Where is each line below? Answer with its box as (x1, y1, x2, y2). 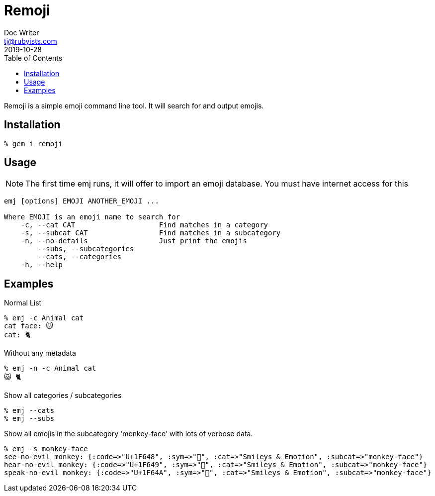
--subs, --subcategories (37, 245, 134, 253)
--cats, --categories (37, 253, 122, 261)
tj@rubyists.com (4, 36, 57, 45)
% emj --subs (4, 414, 55, 423)
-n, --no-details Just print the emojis (20, 237, 247, 245)
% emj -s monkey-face (4, 445, 88, 453)
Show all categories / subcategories (4, 391, 122, 400)
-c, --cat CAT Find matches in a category (20, 221, 268, 229)
